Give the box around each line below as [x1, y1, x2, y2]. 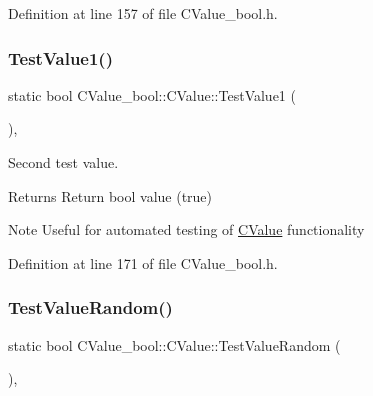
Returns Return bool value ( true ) [8, 185, 213, 206]
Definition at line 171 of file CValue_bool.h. [8, 252, 278, 273]
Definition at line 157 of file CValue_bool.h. [8, 3, 278, 23]
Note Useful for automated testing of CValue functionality [8, 219, 365, 240]
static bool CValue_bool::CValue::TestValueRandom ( [8, 334, 341, 355]
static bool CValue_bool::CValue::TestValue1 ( [8, 84, 296, 105]
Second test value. [8, 152, 119, 172]
